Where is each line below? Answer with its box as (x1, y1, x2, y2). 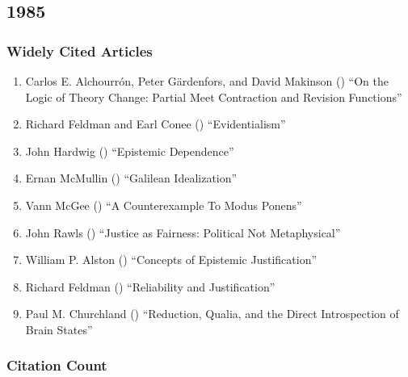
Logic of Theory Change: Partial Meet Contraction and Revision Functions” (25, 88, 402, 105)
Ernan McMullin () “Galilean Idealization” (25, 170, 238, 186)
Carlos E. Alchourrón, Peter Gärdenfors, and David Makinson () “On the (25, 73, 389, 89)
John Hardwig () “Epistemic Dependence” (25, 142, 234, 159)
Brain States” (25, 320, 93, 337)
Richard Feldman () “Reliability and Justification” (25, 278, 276, 295)
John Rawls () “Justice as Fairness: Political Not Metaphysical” (25, 224, 341, 241)
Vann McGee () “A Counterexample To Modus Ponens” (25, 196, 302, 213)
